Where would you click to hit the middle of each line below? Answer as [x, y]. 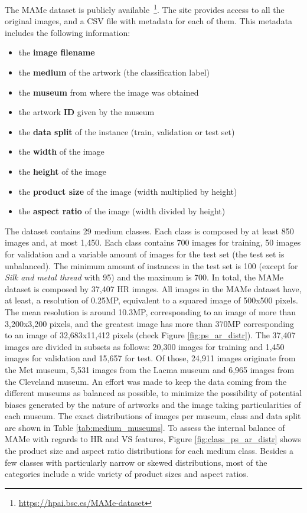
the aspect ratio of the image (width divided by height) [122, 211]
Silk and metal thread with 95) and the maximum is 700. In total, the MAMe [144, 277]
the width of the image [61, 151]
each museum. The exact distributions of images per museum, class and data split [153, 416]
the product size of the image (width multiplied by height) [128, 191]
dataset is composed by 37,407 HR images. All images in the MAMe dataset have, [153, 288]
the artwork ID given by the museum [86, 112]
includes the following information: [68, 32]
